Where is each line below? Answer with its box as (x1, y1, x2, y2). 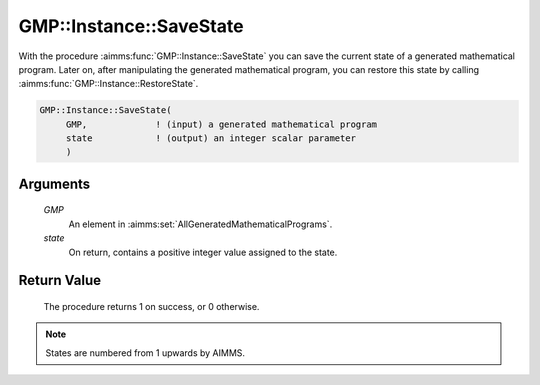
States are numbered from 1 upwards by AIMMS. (45, 346, 245, 359)
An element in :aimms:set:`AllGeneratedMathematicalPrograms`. (68, 218, 333, 230)
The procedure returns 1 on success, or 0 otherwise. (43, 301, 260, 313)
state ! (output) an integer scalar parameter (65, 133, 357, 144)
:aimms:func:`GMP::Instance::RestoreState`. (18, 78, 199, 90)
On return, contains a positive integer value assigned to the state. (68, 246, 338, 258)
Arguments (18, 175, 91, 192)
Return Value (18, 272, 102, 289)
